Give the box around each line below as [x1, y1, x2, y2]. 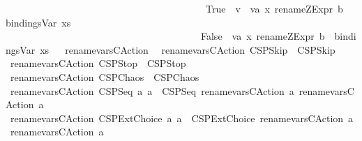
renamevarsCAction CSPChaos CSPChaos [10, 69, 199, 84]
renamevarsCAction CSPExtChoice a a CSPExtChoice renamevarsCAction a [10, 110, 354, 125]
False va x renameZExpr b [200, 29, 325, 43]
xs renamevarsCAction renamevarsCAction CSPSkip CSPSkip [40, 42, 335, 57]
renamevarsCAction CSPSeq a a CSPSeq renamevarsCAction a [10, 83, 294, 98]
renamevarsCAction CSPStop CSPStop [10, 56, 186, 70]
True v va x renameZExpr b [205, 1, 343, 15]
